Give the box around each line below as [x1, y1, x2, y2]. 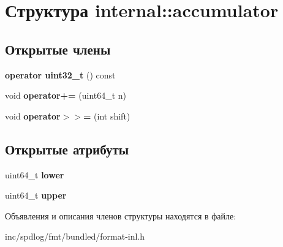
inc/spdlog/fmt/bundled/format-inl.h [5, 230, 145, 243]
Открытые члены [5, 39, 111, 58]
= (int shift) [83, 109, 130, 122]
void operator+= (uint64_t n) [5, 89, 127, 102]
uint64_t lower [5, 168, 64, 181]
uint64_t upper [5, 189, 67, 202]
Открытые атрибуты [5, 139, 129, 158]
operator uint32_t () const [5, 68, 116, 81]
